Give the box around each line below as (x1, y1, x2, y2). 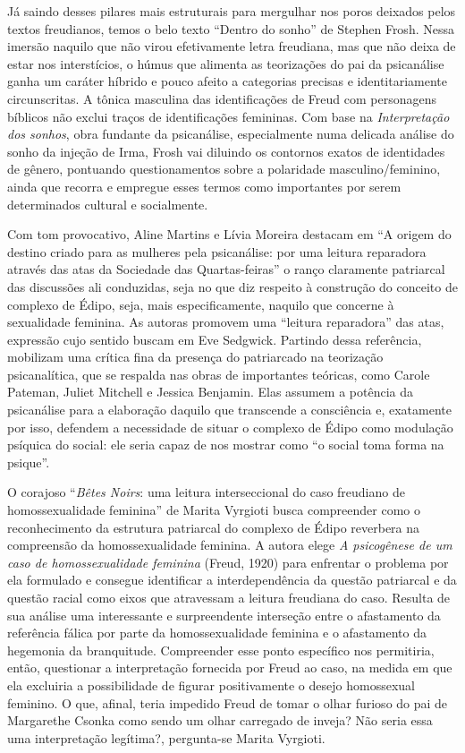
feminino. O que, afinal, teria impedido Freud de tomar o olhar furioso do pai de (7, 693, 448, 712)
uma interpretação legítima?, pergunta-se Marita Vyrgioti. (7, 728, 325, 747)
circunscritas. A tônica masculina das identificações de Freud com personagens (7, 89, 436, 107)
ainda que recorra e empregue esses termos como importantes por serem (7, 176, 402, 195)
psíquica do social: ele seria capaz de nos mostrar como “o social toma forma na (7, 435, 444, 454)
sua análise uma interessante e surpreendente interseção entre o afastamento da (7, 605, 441, 624)
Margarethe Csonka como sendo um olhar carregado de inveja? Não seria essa (7, 711, 433, 730)
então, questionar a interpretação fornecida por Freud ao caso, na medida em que (7, 658, 452, 677)
